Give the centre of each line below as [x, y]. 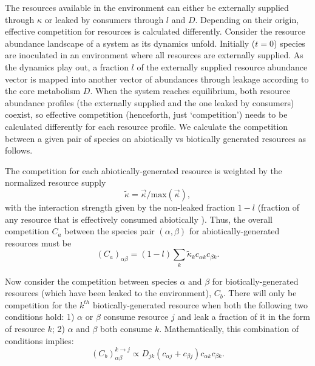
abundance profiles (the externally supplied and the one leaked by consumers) [150, 102]
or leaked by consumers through [104, 19]
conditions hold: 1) [40, 317]
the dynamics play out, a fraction [67, 66]
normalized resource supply [56, 182]
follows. [19, 150]
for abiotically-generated [234, 231]
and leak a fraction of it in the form [244, 317]
